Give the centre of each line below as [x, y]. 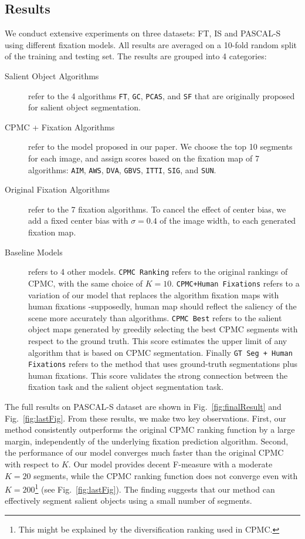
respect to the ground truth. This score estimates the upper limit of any [158, 340]
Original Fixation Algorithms [57, 189]
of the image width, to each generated [228, 220]
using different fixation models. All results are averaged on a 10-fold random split [151, 44]
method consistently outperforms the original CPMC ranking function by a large [150, 429]
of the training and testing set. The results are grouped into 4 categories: [136, 56]
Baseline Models [34, 252]
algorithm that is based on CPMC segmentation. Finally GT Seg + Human [160, 352]
